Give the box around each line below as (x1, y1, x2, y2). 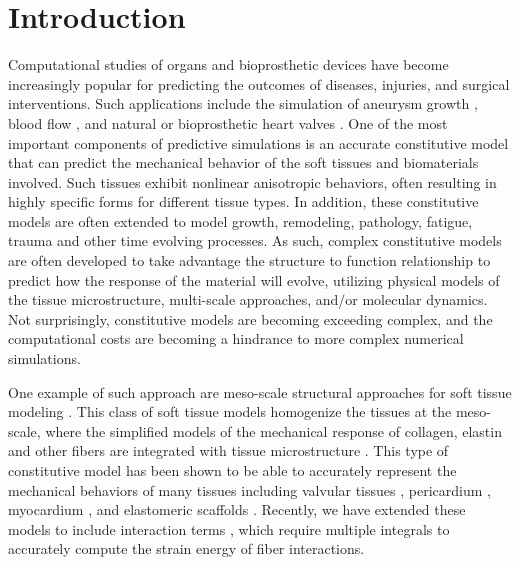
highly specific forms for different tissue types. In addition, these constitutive (8, 191, 479, 212)
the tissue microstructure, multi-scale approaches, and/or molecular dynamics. (8, 289, 488, 310)
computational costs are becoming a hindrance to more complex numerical (8, 328, 464, 349)
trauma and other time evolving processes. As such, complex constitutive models (8, 230, 502, 251)
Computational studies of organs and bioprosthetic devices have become (8, 54, 449, 75)
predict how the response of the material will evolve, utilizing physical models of (8, 269, 500, 290)
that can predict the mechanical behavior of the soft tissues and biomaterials (8, 152, 479, 173)
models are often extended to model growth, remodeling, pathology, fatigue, (8, 210, 473, 231)
